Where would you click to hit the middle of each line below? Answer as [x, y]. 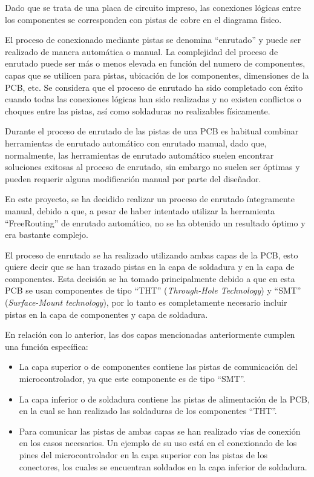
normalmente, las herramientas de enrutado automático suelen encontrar [139, 155]
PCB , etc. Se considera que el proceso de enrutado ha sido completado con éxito [154, 87]
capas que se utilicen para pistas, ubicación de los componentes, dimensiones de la [157, 75]
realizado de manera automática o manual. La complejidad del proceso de [142, 51]
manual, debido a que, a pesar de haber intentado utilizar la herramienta [140, 210]
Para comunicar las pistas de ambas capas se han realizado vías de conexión [160, 431]
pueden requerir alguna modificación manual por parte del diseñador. [133, 178]
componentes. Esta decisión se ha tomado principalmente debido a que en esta [150, 278]
